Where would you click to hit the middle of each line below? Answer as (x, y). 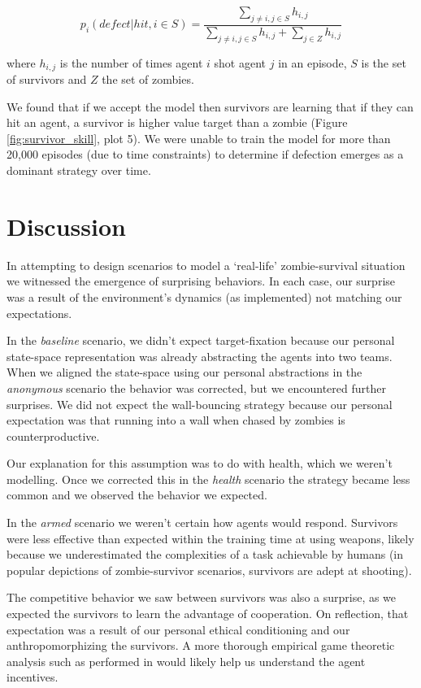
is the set (384, 62)
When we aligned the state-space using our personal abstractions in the (184, 372)
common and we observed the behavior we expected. (137, 495)
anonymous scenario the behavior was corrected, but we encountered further (196, 388)
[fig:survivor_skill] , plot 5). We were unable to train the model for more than (199, 138)
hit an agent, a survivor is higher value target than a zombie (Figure (177, 122)
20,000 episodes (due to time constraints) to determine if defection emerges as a (205, 154)
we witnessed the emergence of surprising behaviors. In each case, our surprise (201, 281)
